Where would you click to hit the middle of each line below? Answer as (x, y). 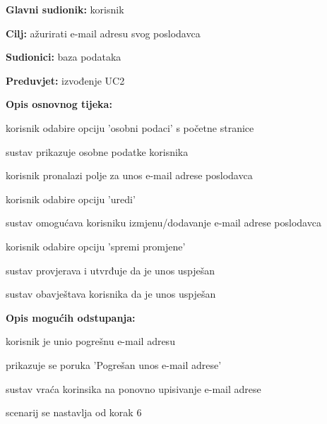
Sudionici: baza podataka (64, 57)
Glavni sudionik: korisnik (65, 9)
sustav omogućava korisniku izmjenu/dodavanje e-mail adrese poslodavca (163, 223)
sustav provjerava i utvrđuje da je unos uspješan (111, 270)
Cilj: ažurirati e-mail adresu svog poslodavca (103, 33)
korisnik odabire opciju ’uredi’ (71, 199)
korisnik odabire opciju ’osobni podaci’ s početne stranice (130, 127)
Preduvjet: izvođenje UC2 (65, 80)
